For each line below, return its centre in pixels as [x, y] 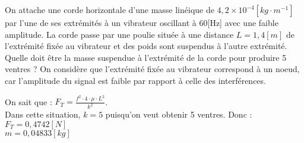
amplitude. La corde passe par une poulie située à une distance [119, 34]
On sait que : [28, 101]
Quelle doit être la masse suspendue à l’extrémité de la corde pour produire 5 [146, 57]
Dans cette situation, [43, 114]
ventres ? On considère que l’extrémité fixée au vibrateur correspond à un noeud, [152, 69]
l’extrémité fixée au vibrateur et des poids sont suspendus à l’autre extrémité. [146, 46]
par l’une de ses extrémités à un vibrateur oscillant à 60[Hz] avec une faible [142, 22]
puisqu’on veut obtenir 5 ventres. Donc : [179, 114]
